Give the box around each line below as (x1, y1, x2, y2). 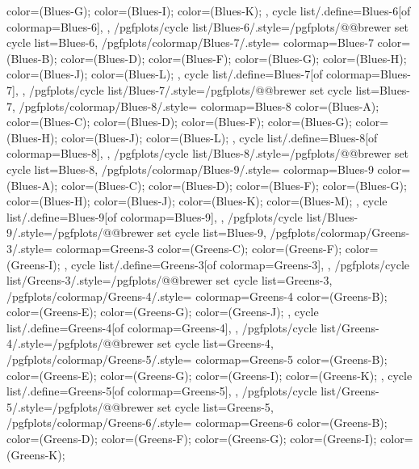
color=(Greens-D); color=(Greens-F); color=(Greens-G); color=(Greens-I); (6, 430, 377, 447)
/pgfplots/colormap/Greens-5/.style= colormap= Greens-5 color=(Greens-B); (6, 351, 388, 368)
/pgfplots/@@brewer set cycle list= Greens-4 (52, 335, 270, 352)
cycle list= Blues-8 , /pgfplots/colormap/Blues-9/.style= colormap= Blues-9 (6, 160, 374, 177)
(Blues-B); (6, 49, 57, 66)
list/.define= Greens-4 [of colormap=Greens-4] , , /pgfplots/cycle (6, 319, 317, 336)
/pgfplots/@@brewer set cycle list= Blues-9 (52, 224, 263, 241)
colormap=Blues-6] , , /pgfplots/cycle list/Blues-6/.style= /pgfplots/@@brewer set (6, 18, 409, 35)
